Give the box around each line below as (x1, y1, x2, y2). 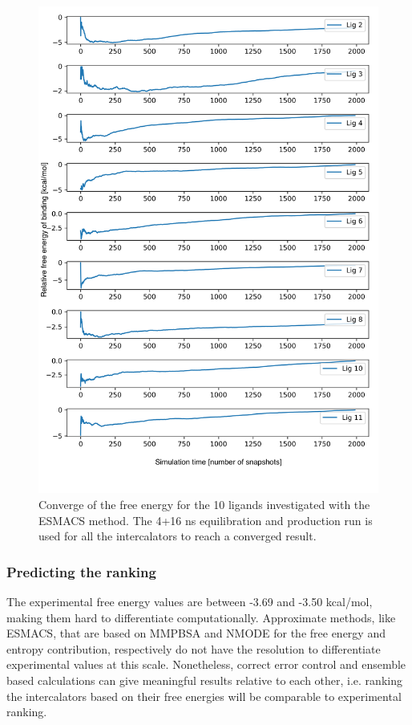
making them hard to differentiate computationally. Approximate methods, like (6, 609, 396, 625)
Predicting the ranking (6, 561, 156, 581)
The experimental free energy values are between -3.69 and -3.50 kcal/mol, (6, 593, 373, 609)
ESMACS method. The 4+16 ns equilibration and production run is (38, 511, 373, 528)
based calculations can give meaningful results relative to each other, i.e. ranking (6, 671, 402, 688)
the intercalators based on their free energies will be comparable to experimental (6, 687, 402, 704)
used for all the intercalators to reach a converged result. (38, 527, 317, 544)
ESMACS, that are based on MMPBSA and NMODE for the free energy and (6, 625, 386, 642)
